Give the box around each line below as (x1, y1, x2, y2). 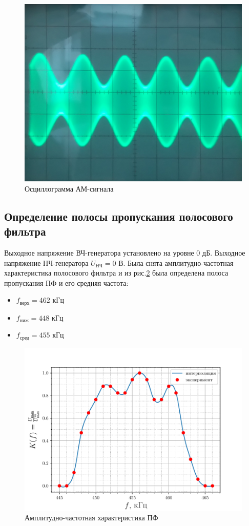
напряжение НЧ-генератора (4, 257, 89, 268)
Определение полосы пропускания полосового (4, 208, 233, 224)
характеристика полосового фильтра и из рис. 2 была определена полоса (4, 267, 229, 278)
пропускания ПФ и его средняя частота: (4, 277, 129, 288)
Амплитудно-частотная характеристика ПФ (25, 512, 158, 523)
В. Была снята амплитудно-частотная (118, 257, 234, 268)
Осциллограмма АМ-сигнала (25, 183, 114, 194)
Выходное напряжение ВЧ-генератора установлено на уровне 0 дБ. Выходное (4, 247, 245, 258)
